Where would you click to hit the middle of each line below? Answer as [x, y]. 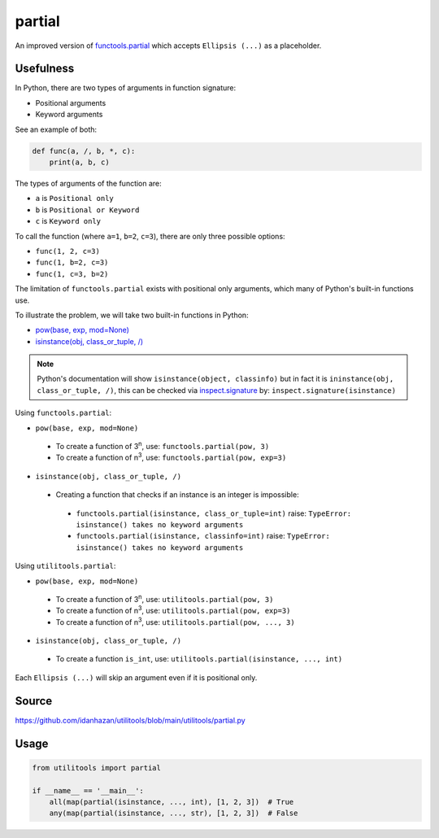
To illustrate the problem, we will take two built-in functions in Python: [132, 315]
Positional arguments [71, 103]
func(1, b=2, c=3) [72, 263]
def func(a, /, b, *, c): [84, 151]
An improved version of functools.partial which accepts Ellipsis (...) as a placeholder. [168, 46]
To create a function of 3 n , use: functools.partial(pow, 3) [163, 446]
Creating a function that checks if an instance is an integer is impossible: [178, 495]
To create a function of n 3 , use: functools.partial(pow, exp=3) [171, 457]
